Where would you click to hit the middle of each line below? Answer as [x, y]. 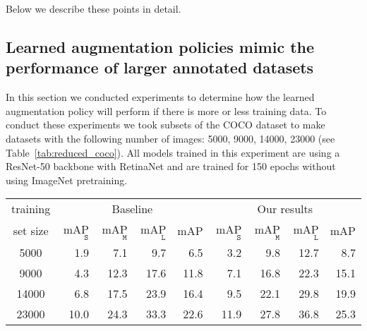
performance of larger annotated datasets [160, 67]
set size [31, 231]
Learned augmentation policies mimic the [160, 46]
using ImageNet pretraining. [67, 180]
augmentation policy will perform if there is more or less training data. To [166, 110]
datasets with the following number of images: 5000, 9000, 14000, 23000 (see [170, 138]
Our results [285, 209]
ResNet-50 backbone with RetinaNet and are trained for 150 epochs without [171, 166]
